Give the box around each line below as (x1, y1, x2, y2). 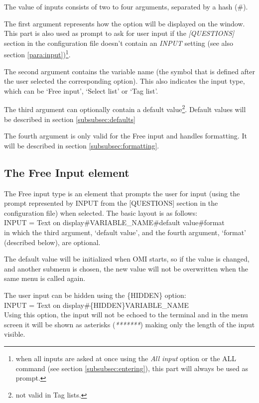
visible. (4, 329, 25, 339)
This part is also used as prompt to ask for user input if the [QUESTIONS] (4, 28, 235, 38)
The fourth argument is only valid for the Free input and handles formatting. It (4, 131, 247, 141)
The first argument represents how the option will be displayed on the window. (4, 18, 245, 28)
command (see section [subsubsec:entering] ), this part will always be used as (15, 363, 249, 373)
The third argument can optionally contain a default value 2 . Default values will (4, 103, 246, 115)
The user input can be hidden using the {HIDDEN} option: (4, 289, 186, 300)
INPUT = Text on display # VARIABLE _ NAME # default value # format (4, 217, 225, 228)
